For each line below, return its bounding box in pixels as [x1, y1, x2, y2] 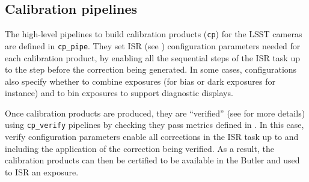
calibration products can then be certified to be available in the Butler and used [5, 154, 300, 166]
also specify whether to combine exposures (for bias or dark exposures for [5, 74, 275, 87]
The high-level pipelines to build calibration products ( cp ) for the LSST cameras [5, 28, 302, 40]
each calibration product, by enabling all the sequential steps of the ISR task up [5, 51, 300, 64]
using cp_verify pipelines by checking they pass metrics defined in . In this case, [5, 118, 304, 131]
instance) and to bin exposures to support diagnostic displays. [5, 86, 233, 99]
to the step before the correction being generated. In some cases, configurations [5, 63, 297, 76]
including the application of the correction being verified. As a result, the [5, 142, 274, 154]
